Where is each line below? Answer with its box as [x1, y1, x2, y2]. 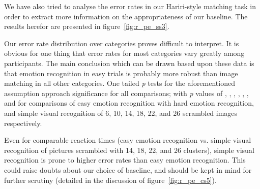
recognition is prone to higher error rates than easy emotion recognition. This [4, 154, 246, 165]
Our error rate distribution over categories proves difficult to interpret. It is [4, 38, 239, 48]
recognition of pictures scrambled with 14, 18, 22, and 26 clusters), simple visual [4, 144, 254, 155]
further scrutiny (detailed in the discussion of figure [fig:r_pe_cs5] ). [4, 174, 217, 185]
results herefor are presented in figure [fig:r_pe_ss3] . [4, 21, 169, 31]
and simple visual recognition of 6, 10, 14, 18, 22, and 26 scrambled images [4, 107, 238, 118]
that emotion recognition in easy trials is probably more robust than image [4, 68, 238, 78]
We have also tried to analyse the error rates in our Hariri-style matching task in [4, 1, 256, 11]
